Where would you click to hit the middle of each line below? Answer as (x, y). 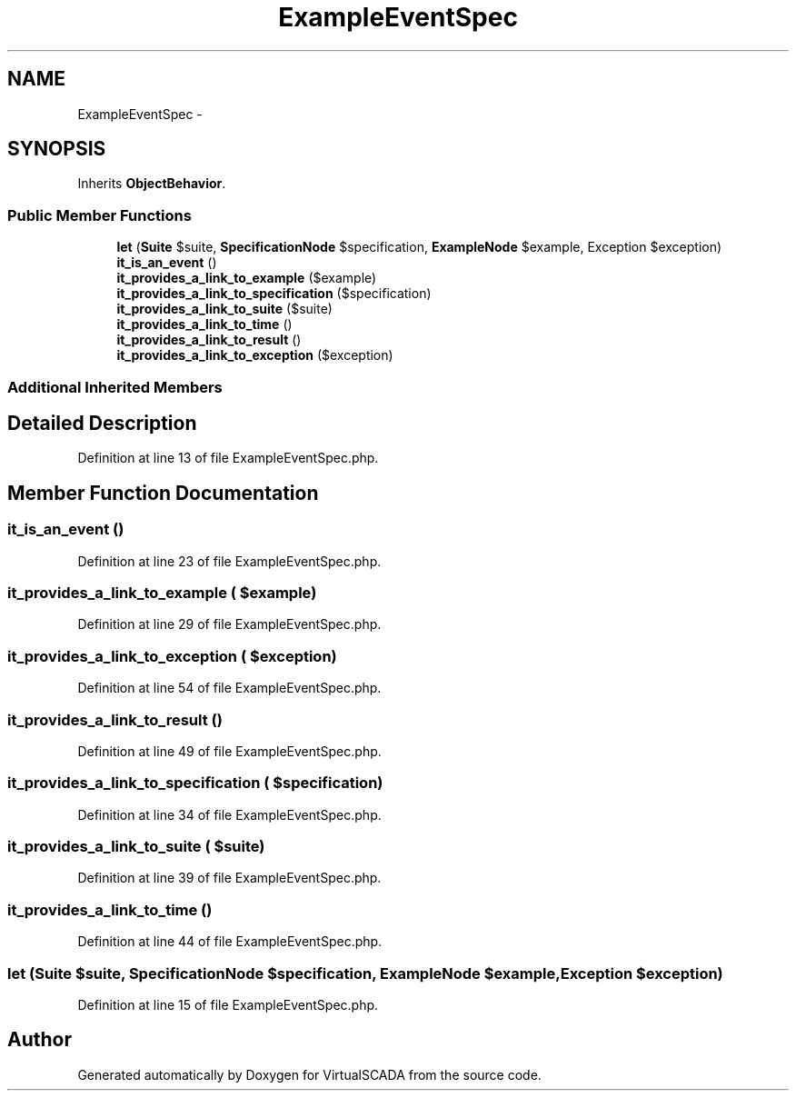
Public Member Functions (99, 215)
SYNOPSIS (57, 149)
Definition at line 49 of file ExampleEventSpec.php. (229, 751)
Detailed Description (102, 423)
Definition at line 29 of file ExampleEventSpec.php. (229, 624)
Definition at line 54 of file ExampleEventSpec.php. (229, 688)
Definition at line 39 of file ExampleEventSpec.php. (229, 878)
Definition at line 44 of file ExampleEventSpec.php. (230, 942)
